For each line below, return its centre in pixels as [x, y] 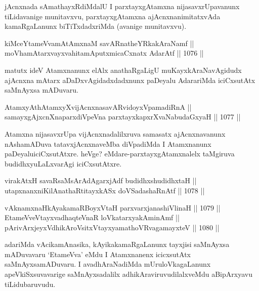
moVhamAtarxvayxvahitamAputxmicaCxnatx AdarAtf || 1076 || [104, 53]
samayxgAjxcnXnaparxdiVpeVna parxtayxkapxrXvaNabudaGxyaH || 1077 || [123, 117]
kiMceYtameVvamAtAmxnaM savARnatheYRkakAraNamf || [99, 43]
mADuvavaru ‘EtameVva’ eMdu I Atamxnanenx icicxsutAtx [98, 254]
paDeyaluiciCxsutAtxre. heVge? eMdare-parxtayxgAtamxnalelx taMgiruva [120, 154]
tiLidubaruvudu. [30, 284]
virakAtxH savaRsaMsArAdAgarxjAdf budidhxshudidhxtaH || [101, 180]
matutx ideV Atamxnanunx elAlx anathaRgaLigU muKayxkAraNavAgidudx [123, 70]
